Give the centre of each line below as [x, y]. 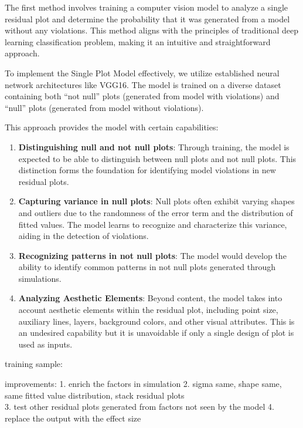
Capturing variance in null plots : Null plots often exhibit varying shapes [156, 201]
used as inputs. [45, 344]
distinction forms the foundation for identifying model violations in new [147, 170]
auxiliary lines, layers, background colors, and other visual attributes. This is [156, 321]
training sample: [34, 364]
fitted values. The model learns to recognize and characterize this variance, [153, 224]
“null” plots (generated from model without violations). [104, 107]
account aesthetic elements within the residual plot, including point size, [148, 310]
